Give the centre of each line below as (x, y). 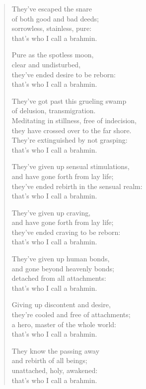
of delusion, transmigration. (54, 110)
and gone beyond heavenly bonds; (63, 268)
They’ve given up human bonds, (61, 259)
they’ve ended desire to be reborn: (64, 74)
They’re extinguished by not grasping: (70, 140)
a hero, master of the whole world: (64, 324)
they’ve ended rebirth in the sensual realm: (77, 186)
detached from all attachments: (59, 278)
